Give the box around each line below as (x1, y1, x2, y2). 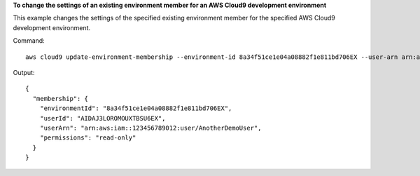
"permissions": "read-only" (39, 134, 136, 142)
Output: (13, 68, 35, 76)
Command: (13, 36, 45, 45)
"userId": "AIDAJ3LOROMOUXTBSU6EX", (39, 114, 166, 122)
